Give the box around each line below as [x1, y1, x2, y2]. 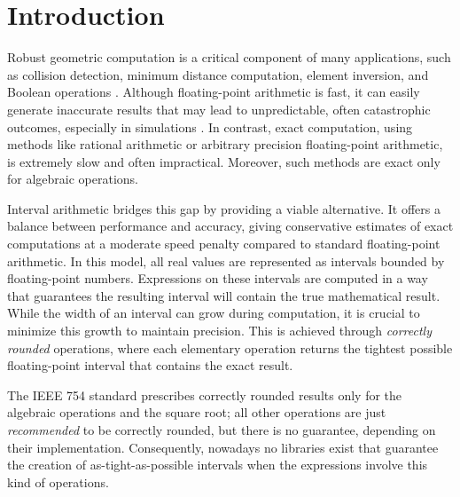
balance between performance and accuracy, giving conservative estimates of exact [7, 217, 454, 235]
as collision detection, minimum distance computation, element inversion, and [7, 65, 429, 83]
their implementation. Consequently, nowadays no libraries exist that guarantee [7, 438, 439, 456]
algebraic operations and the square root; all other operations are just [7, 403, 386, 422]
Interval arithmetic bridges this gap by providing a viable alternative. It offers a [7, 199, 441, 217]
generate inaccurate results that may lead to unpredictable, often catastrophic [7, 99, 431, 118]
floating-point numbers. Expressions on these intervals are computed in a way [7, 269, 428, 288]
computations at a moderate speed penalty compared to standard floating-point [7, 234, 441, 253]
